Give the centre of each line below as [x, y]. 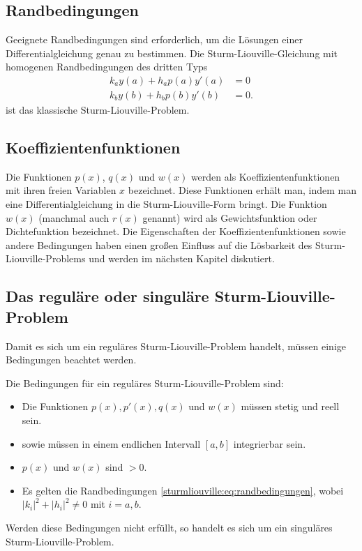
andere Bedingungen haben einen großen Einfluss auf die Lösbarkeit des [159, 244]
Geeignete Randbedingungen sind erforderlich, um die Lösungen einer [154, 39]
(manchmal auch [74, 217]
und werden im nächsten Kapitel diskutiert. [182, 258]
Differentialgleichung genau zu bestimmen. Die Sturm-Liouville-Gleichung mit [172, 53]
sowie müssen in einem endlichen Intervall [111, 443]
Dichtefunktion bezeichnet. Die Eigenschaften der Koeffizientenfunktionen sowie [176, 231]
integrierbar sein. [270, 443]
